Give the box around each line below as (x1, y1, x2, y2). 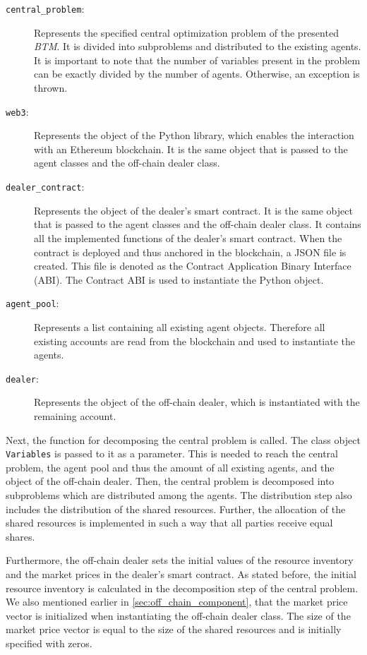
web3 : (6, 104, 29, 119)
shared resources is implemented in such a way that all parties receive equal (6, 515, 333, 530)
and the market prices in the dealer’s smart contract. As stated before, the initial (6, 566, 356, 581)
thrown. (34, 80, 68, 95)
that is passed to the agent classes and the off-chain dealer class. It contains (34, 217, 361, 232)
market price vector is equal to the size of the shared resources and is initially (6, 622, 342, 637)
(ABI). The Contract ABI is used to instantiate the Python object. (34, 272, 324, 287)
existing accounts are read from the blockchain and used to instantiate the (34, 333, 356, 348)
